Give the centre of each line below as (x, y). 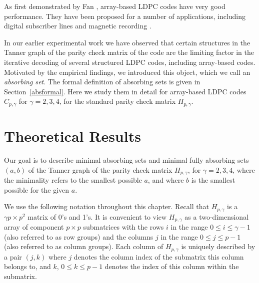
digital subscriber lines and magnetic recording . (78, 26)
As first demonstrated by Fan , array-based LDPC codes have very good (115, 6)
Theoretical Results (72, 136)
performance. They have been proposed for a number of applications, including (125, 16)
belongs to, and (27, 266)
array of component (34, 227)
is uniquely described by (218, 246)
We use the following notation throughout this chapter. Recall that (106, 206)
